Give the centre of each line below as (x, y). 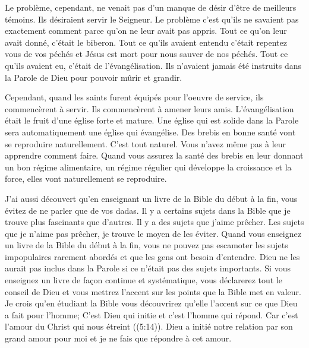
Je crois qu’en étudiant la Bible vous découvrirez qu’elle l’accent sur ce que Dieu (151, 303)
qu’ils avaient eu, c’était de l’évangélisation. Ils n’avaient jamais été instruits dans (153, 65)
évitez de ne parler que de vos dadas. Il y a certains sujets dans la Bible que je (148, 210)
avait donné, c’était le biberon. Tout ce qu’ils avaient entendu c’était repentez (146, 42)
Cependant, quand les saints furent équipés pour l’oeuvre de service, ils (134, 97)
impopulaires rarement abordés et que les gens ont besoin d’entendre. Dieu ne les (152, 256)
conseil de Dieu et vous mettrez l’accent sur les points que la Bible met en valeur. (153, 291)
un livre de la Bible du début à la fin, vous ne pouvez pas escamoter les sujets (146, 245)
